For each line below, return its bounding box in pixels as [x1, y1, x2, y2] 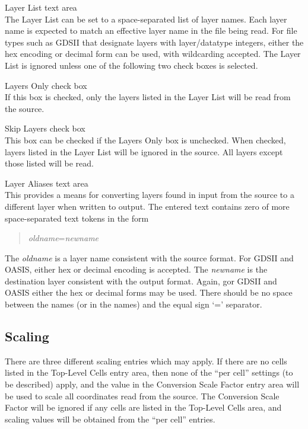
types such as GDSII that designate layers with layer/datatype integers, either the [5, 36, 304, 48]
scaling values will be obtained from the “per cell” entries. [5, 412, 215, 425]
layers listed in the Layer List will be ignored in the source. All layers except [5, 145, 283, 158]
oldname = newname [28, 232, 99, 244]
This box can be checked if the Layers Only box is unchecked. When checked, [5, 133, 286, 146]
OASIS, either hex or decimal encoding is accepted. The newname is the [5, 263, 268, 276]
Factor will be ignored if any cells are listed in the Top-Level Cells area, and [5, 401, 282, 414]
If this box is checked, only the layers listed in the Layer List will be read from [5, 91, 291, 103]
